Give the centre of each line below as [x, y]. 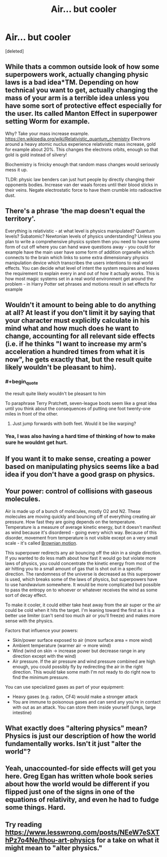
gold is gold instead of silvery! [36, 155]
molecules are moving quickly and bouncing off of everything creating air [81, 516]
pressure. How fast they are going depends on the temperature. [71, 522]
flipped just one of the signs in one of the [70, 792]
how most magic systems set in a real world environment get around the [79, 279]
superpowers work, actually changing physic [77, 75]
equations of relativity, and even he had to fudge [82, 800]
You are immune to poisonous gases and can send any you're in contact [86, 702]
